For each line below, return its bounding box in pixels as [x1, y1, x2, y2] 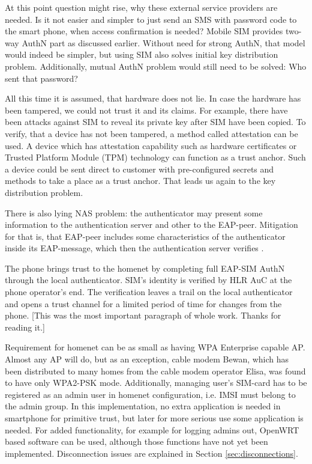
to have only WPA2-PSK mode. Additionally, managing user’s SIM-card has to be [5, 376, 307, 389]
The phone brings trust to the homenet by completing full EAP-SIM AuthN [5, 261, 285, 274]
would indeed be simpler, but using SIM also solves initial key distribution [5, 48, 278, 61]
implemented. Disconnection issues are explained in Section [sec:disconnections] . [5, 447, 298, 459]
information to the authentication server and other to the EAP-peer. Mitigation [5, 218, 298, 231]
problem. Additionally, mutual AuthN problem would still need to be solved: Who [5, 60, 307, 72]
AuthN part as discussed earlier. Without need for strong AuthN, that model [22, 36, 305, 49]
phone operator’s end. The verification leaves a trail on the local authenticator [5, 285, 293, 298]
